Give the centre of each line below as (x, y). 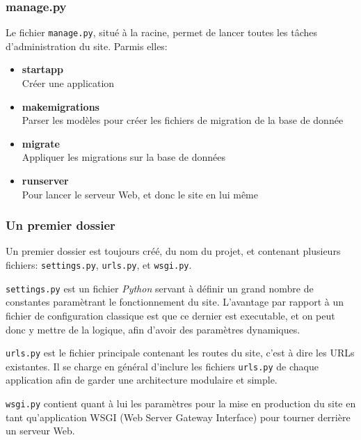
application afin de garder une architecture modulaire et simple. (142, 380)
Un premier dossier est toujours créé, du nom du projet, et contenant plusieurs (173, 251)
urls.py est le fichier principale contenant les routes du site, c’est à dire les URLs (180, 353)
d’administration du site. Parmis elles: (87, 46)
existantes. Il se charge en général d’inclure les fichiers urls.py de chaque (162, 366)
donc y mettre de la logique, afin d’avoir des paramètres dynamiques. (153, 329)
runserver (45, 181)
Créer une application (68, 83)
